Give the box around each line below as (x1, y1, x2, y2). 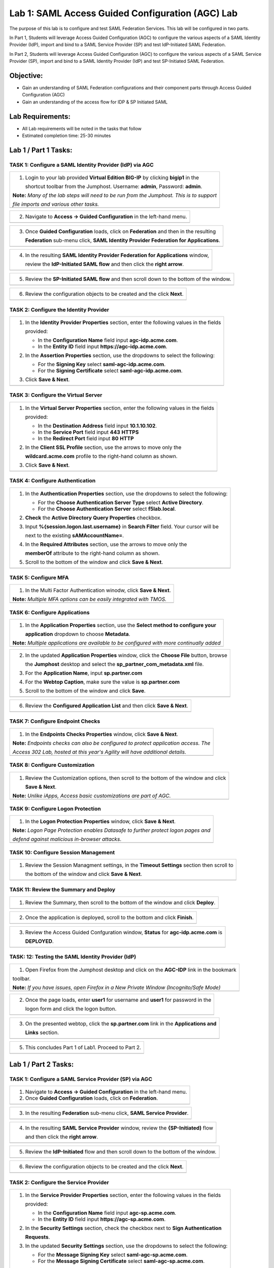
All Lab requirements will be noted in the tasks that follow (22, 125, 142, 131)
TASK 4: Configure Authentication (9, 477, 96, 484)
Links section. (25, 1029, 59, 1036)
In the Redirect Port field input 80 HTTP (38, 435, 134, 442)
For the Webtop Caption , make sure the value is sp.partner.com (25, 679, 180, 685)
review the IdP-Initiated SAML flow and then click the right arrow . (25, 261, 184, 268)
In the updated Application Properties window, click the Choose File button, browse (25, 652, 228, 659)
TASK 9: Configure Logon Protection (9, 805, 101, 812)
